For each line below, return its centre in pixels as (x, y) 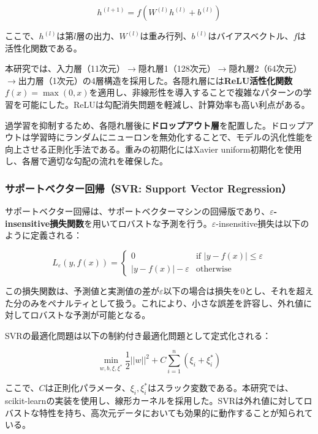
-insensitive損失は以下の (263, 223)
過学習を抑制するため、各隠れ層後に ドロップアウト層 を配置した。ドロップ (155, 125)
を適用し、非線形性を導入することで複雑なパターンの (196, 92)
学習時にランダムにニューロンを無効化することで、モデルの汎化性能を (172, 137)
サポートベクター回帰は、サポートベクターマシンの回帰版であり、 (138, 211)
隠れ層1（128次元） (177, 68)
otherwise (214, 269)
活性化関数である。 (44, 48)
